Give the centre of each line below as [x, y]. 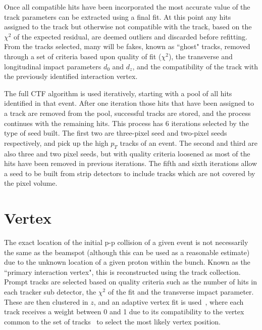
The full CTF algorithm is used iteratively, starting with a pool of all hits [118, 93]
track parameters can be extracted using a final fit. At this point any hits [118, 16]
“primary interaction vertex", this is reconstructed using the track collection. [122, 272]
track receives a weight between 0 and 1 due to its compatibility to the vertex [124, 312]
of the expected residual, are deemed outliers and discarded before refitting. [130, 36]
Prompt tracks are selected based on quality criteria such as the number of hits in [130, 282]
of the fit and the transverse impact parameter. [181, 291]
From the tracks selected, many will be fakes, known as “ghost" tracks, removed [127, 46]
